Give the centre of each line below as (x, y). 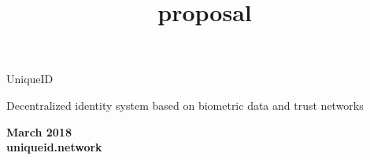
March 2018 (39, 131)
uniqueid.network (54, 147)
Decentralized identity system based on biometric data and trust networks (185, 105)
